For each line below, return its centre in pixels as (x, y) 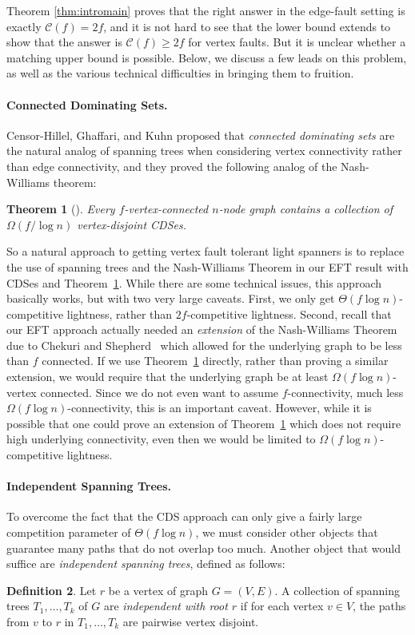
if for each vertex (282, 606)
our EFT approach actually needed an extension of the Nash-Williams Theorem (202, 329)
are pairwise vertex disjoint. (191, 621)
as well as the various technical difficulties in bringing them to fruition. (180, 73)
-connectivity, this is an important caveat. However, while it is (219, 408)
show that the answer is (64, 42)
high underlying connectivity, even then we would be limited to (161, 439)
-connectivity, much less (345, 392)
